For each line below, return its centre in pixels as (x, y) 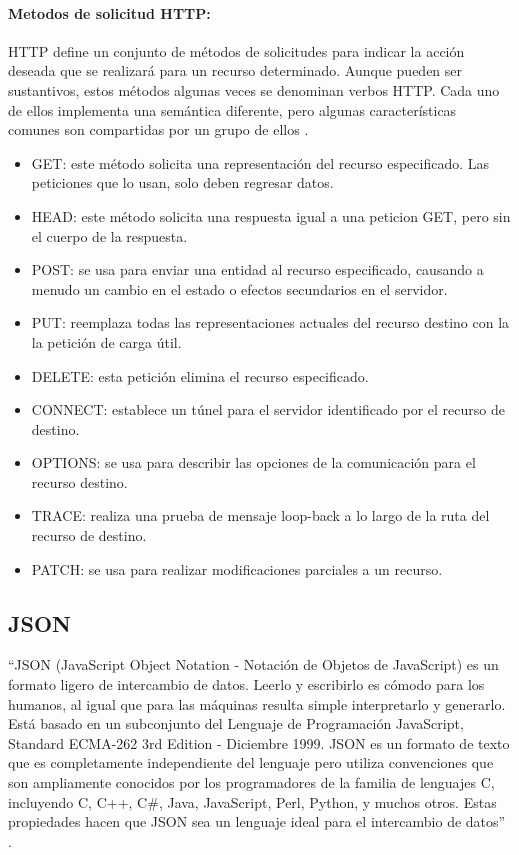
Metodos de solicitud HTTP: (109, 12)
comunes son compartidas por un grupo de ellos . (158, 129)
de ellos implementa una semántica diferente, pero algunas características (232, 109)
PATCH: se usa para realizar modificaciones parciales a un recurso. (237, 568)
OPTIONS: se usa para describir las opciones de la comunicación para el (253, 462)
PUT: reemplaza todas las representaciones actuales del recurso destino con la (270, 322)
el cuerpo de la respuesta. (109, 235)
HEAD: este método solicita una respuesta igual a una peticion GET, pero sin (271, 215)
